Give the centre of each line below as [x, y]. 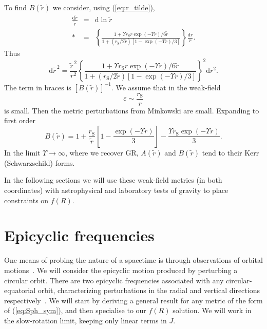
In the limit [22, 152]
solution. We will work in [212, 310]
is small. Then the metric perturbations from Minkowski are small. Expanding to [132, 110]
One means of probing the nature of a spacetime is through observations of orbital [133, 260]
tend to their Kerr [231, 152]
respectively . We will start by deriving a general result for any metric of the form [133, 300]
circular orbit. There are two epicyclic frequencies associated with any [114, 280]
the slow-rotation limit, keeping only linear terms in [85, 320]
